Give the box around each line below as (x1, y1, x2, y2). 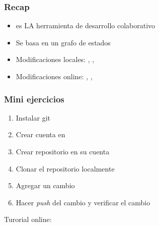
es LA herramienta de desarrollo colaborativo (16, 20, 155, 31)
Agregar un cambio (16, 180, 75, 191)
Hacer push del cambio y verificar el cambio (16, 197, 150, 207)
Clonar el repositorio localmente (16, 163, 115, 174)
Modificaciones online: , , (16, 71, 93, 81)
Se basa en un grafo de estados (16, 37, 111, 47)
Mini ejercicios (4, 92, 64, 105)
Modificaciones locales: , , (16, 54, 95, 65)
